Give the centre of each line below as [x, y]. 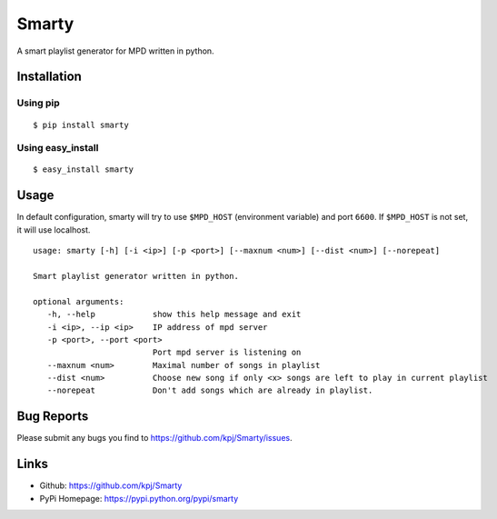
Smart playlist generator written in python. [136, 276]
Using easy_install [58, 148]
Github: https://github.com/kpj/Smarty [111, 485]
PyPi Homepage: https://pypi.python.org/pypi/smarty [139, 498]
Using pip [39, 103]
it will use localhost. [54, 230]
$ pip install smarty [81, 125]
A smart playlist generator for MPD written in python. [115, 51]
